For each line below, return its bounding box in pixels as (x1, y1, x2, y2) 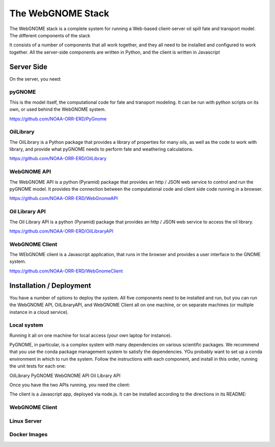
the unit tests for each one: (9, 363, 66, 369)
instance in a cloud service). (9, 309, 69, 315)
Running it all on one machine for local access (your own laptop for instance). (9, 332, 172, 338)
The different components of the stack (9, 32, 91, 38)
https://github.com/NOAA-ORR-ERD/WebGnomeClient (9, 268, 123, 274)
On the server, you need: (9, 76, 62, 82)
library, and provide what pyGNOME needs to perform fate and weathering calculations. (9, 146, 194, 153)
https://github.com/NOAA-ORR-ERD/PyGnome (9, 115, 107, 122)
